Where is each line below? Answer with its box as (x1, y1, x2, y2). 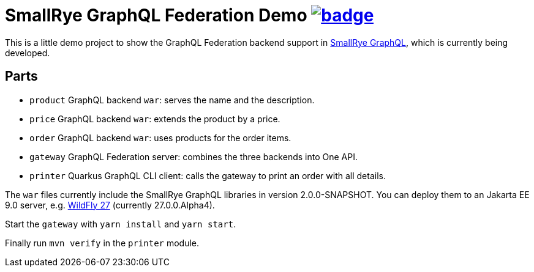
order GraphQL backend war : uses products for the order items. (29, 132, 291, 143)
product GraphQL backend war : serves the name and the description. (29, 94, 315, 105)
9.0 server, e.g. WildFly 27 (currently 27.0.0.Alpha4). (5, 199, 215, 210)
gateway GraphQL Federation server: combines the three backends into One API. (29, 151, 358, 162)
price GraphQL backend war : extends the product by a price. (29, 113, 280, 124)
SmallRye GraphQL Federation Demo (5, 5, 307, 26)
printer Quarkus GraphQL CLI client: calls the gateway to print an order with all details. (29, 170, 386, 181)
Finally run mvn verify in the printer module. (5, 237, 200, 248)
